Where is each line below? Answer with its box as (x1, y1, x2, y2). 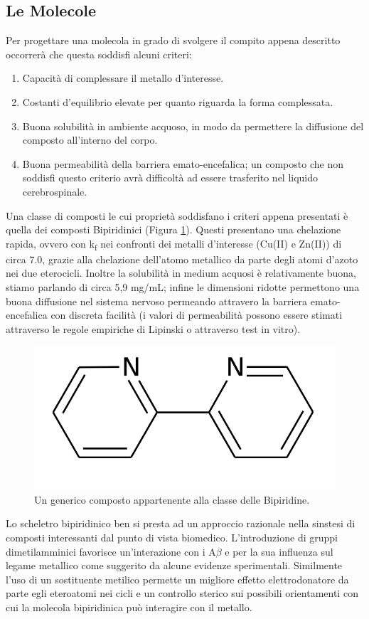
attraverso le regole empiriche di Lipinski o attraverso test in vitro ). (6, 321, 301, 336)
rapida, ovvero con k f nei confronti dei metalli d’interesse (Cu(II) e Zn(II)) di (6, 236, 342, 253)
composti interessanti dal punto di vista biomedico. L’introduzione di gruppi (6, 529, 338, 544)
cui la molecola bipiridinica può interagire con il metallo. (6, 599, 252, 614)
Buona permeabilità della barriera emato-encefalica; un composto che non (22, 156, 343, 171)
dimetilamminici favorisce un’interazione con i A (6, 544, 216, 559)
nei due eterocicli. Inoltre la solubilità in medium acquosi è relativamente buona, (6, 265, 356, 280)
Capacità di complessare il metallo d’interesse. (22, 70, 224, 85)
